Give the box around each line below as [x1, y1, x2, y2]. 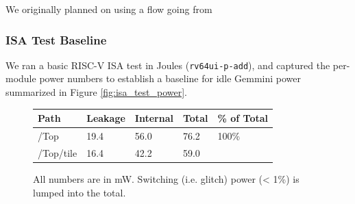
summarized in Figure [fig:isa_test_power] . [5, 85, 188, 99]
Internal [134, 111, 173, 125]
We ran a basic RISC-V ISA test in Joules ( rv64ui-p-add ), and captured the [5, 58, 330, 72]
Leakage [86, 111, 125, 125]
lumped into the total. [33, 185, 126, 199]
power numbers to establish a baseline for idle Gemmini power [39, 71, 302, 86]
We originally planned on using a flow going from [5, 2, 212, 16]
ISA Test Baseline [5, 31, 107, 48]
